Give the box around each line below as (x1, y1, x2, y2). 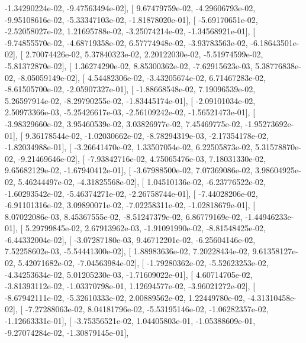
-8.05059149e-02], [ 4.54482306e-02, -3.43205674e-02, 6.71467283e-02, (18, 71, 266, 83)
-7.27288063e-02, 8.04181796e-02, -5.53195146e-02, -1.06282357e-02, (25, 303, 269, 315)
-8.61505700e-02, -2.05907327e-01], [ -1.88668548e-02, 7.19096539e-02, (5, 83, 256, 95)
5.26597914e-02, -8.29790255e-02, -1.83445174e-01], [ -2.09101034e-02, (5, 94, 256, 106)
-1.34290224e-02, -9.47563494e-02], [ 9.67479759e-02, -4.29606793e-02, (5, 2, 256, 14)
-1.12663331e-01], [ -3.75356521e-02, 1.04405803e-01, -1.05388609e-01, (5, 315, 256, 327)
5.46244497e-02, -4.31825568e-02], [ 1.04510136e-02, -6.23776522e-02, (18, 175, 266, 187)
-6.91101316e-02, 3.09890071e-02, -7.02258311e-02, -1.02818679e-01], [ (5, 199, 256, 211)
